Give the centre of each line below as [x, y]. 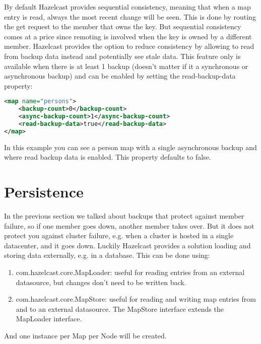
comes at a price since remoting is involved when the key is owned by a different [128, 36]
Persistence [44, 192]
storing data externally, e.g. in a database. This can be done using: [107, 255]
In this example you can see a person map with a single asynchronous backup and [130, 147]
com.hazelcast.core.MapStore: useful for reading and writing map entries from [136, 299]
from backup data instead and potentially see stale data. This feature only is [122, 56]
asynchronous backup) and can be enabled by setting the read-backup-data [120, 76]
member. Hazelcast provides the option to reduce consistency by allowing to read [129, 46]
